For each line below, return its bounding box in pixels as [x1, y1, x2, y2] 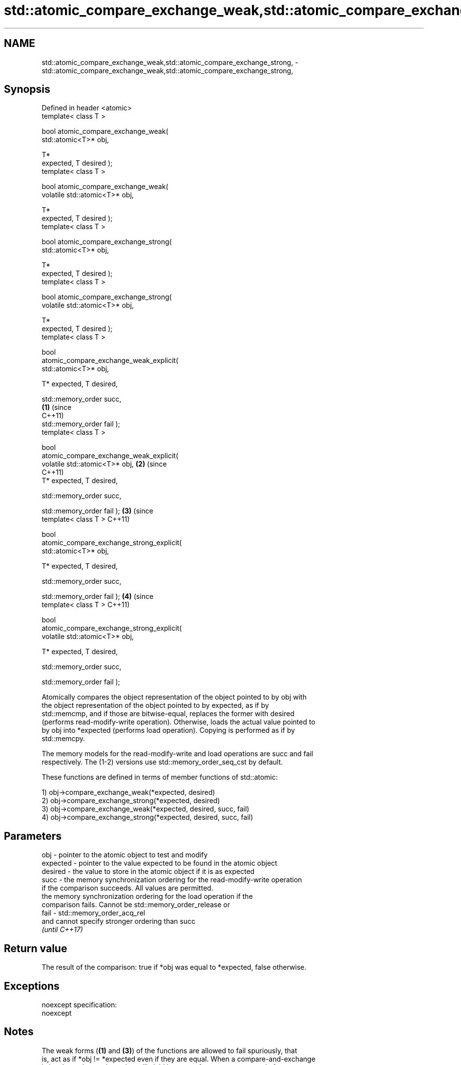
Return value [4, 942, 67, 955]
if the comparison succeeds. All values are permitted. [42, 884, 213, 893]
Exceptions [4, 980, 60, 992]
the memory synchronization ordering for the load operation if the [42, 892, 253, 901]
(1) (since [42, 403, 72, 412]
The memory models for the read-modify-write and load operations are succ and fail [42, 749, 314, 758]
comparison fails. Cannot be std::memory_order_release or [42, 900, 230, 909]
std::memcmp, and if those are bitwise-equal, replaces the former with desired [42, 709, 294, 718]
